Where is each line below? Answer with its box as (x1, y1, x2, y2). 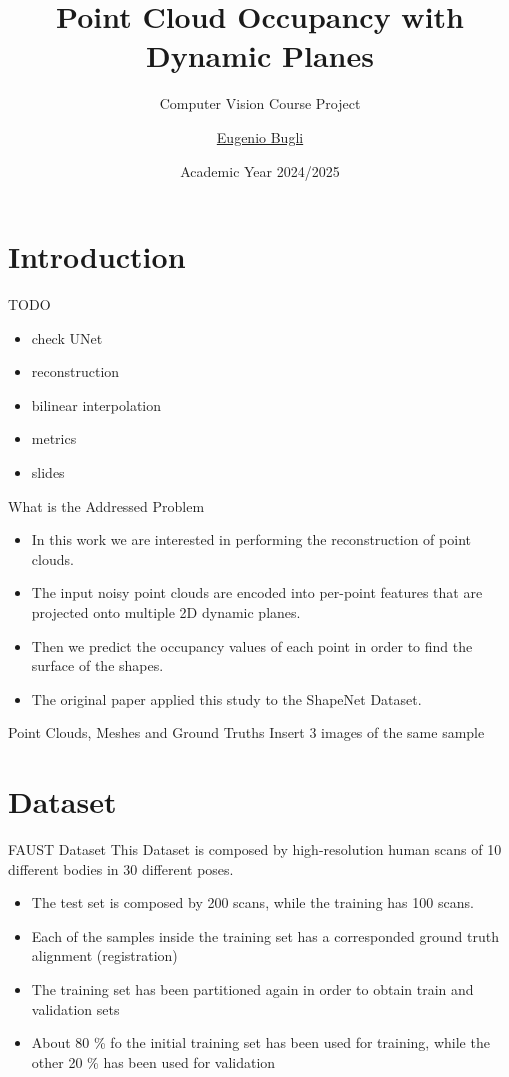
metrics (31, 428, 77, 449)
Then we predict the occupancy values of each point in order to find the (31, 635, 473, 656)
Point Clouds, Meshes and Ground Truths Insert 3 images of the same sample (8, 722, 485, 743)
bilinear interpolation (31, 394, 162, 415)
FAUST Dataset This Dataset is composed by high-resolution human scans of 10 (8, 839, 502, 860)
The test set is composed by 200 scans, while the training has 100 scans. (31, 892, 474, 913)
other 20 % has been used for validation (31, 1051, 276, 1072)
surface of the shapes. (31, 655, 164, 676)
